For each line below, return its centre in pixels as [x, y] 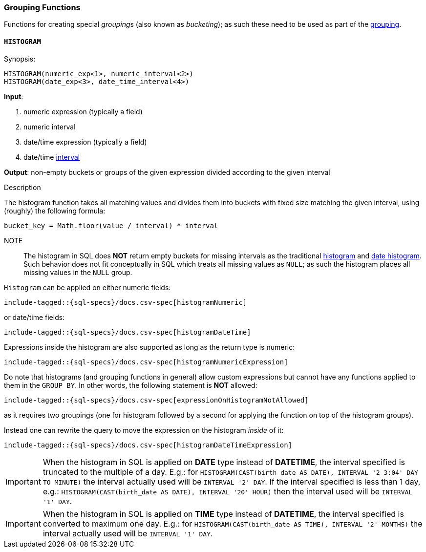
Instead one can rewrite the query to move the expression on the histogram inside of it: [144, 430]
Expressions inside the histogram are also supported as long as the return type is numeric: [149, 347]
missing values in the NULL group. [78, 272]
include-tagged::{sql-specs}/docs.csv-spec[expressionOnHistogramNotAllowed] [156, 400]
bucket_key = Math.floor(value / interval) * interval [111, 225]
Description [22, 187]
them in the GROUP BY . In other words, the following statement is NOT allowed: [131, 385]
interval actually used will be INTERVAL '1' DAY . [128, 533]
